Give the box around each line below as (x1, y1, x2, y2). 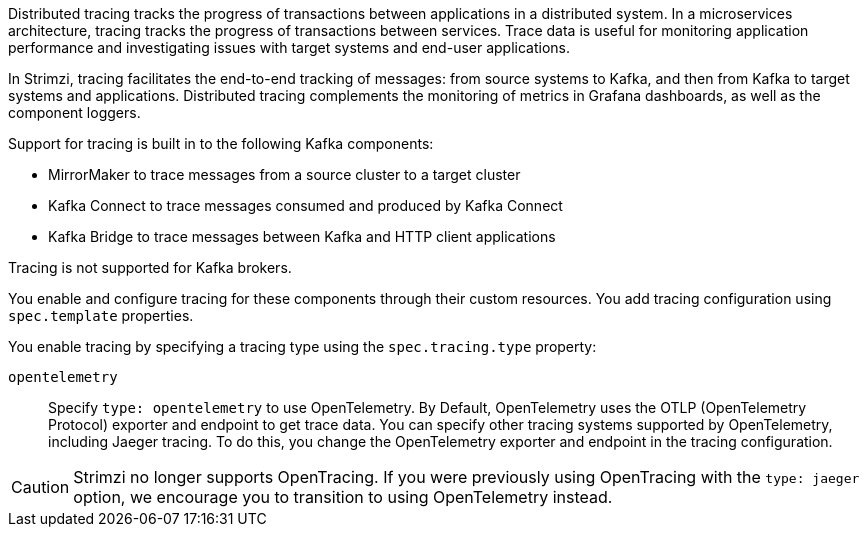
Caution (11, 477, 70, 497)
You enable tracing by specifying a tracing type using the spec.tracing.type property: (8, 338, 597, 355)
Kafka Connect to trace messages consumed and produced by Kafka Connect (48, 197, 563, 214)
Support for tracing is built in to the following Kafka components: (8, 135, 434, 152)
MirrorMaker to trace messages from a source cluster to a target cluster (48, 166, 521, 183)
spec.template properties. (8, 307, 194, 324)
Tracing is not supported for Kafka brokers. (8, 259, 292, 276)
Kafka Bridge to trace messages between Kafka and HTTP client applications (48, 228, 556, 245)
